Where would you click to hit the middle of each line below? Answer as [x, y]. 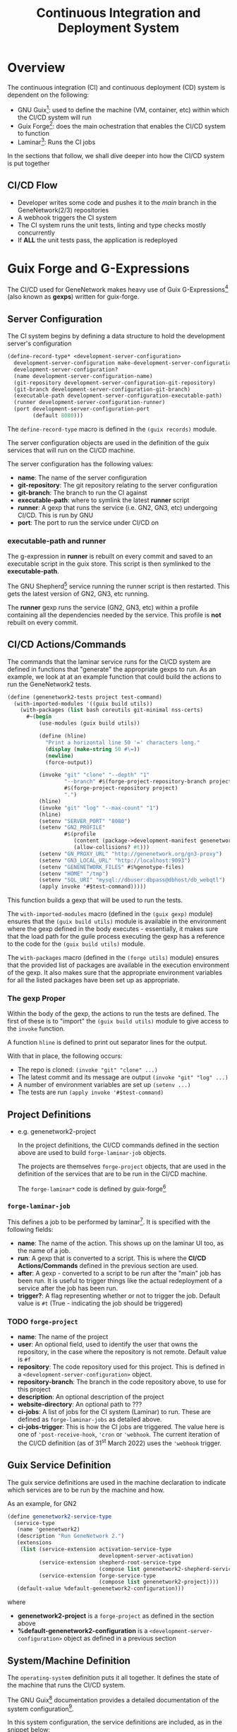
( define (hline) [62, 736]
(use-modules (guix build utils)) [89, 723]
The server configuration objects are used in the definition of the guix [108, 442]
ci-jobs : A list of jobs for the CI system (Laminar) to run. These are [114, 1412]
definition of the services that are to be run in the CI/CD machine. [113, 1174]
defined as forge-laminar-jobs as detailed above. [90, 1419]
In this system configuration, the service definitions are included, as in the [115, 1722]
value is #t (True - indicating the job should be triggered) [100, 1303]
